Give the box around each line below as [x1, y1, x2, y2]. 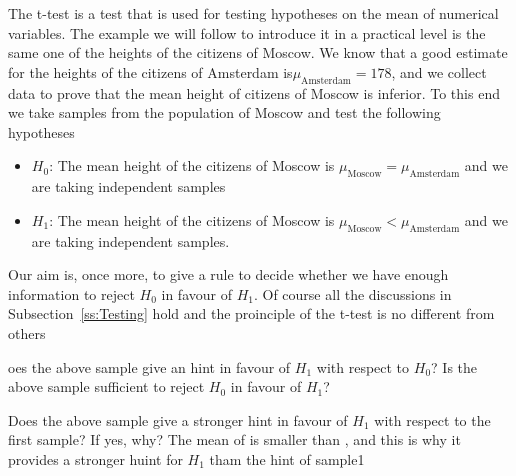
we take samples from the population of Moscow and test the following [8, 102, 441, 123]
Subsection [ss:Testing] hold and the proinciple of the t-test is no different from [8, 303, 495, 324]
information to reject [8, 283, 135, 304]
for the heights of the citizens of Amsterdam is [8, 61, 293, 82]
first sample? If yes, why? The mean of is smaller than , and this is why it [8, 429, 461, 450]
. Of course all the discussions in [253, 283, 452, 304]
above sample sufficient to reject [8, 376, 205, 397]
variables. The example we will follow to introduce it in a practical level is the [8, 22, 486, 43]
